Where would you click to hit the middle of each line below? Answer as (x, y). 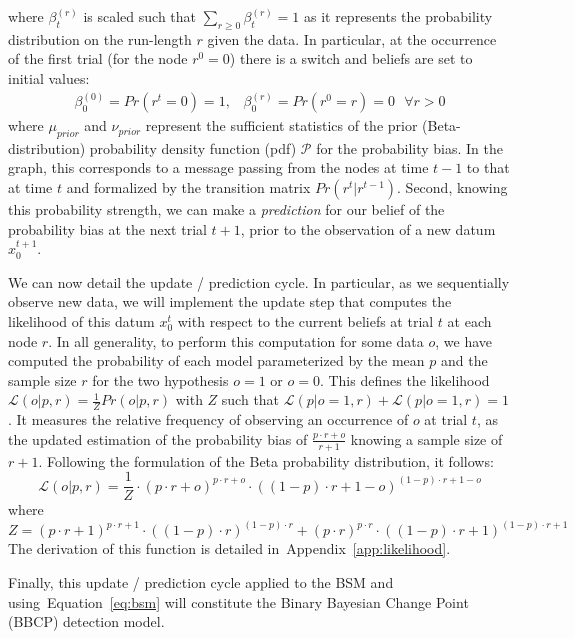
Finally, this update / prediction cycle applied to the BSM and (201, 581)
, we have (464, 340)
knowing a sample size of (426, 438)
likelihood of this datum (81, 321)
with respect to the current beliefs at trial (305, 321)
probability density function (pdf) (193, 147)
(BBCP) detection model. (86, 621)
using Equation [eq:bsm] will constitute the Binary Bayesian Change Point (238, 601)
